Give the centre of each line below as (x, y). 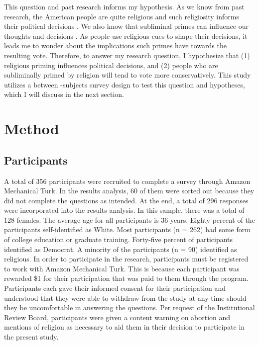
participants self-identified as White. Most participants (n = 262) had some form (127, 229)
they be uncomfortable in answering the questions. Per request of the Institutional (129, 307)
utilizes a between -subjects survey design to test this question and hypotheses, (125, 84)
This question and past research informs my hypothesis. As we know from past (124, 6)
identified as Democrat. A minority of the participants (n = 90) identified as (121, 249)
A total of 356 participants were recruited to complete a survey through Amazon (127, 181)
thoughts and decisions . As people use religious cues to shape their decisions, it (126, 36)
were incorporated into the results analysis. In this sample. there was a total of (124, 210)
